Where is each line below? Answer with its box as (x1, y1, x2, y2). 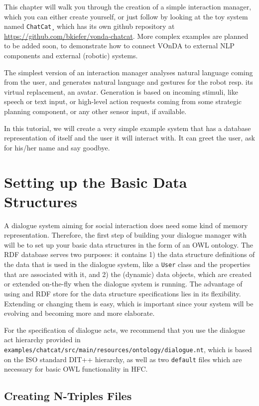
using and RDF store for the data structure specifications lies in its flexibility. (4, 288, 241, 298)
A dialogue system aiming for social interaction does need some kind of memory (4, 220, 248, 230)
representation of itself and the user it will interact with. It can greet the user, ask (4, 133, 255, 143)
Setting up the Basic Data (4, 171, 187, 192)
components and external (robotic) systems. (4, 50, 138, 61)
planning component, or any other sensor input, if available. (4, 106, 187, 116)
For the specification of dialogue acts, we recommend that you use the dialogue (4, 324, 245, 335)
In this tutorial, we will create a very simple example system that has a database (4, 123, 251, 133)
